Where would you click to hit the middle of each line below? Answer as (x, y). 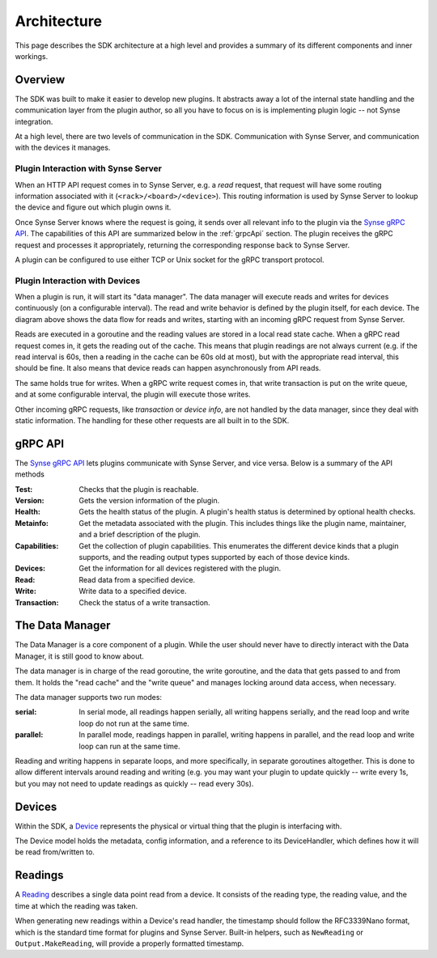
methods (30, 474)
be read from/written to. (55, 852)
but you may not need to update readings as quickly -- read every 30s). (134, 783)
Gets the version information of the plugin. (149, 501)
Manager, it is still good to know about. (80, 656)
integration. (34, 121)
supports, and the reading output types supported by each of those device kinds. (214, 557)
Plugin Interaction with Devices (78, 281)
